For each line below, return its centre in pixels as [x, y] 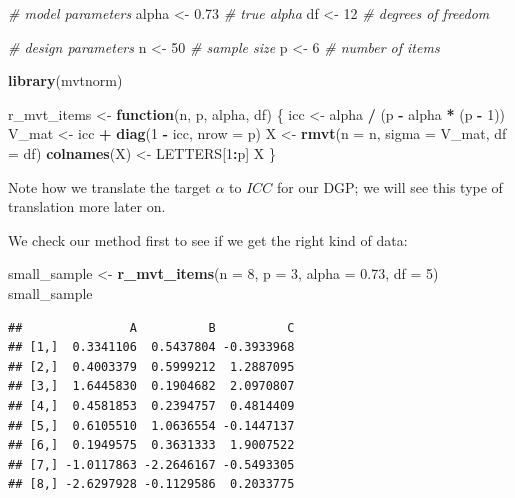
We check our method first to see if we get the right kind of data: [208, 239]
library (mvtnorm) [65, 80]
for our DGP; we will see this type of [390, 186]
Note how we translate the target [109, 186]
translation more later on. [87, 206]
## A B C [151, 327]
